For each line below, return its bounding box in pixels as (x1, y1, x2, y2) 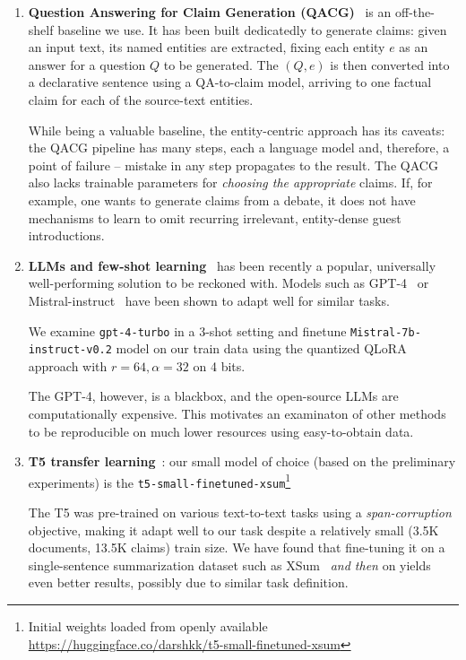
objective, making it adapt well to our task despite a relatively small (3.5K (28, 520, 439, 539)
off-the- (394, 3, 435, 21)
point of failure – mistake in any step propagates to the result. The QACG (28, 155, 438, 174)
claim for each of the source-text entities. (28, 90, 254, 109)
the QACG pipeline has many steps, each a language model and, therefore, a (28, 138, 450, 157)
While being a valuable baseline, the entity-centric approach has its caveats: (28, 120, 445, 139)
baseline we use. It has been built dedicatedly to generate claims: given (57, 20, 447, 39)
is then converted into (330, 55, 450, 74)
